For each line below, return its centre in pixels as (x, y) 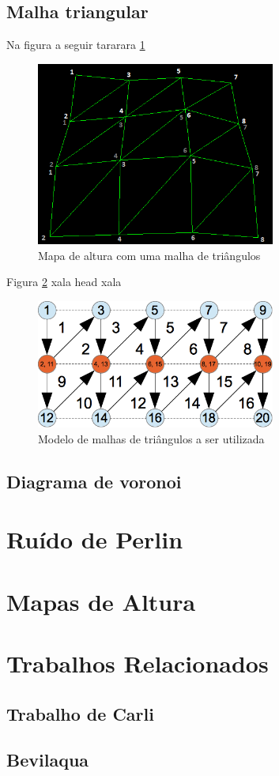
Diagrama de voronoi (94, 481)
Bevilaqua (48, 760)
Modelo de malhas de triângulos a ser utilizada (151, 438)
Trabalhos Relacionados (138, 663)
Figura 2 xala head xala (64, 282)
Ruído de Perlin (95, 539)
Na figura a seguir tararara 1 (76, 45)
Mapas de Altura (101, 601)
